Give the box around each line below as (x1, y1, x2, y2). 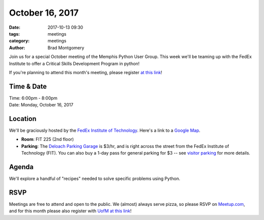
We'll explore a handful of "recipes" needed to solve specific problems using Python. (9, 176, 180, 181)
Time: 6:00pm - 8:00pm (9, 95, 58, 101)
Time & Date (9, 82, 47, 90)
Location (9, 115, 37, 123)
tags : (9, 31, 20, 37)
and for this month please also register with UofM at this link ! (9, 208, 132, 214)
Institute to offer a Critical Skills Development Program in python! (9, 60, 140, 66)
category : (9, 38, 30, 44)
